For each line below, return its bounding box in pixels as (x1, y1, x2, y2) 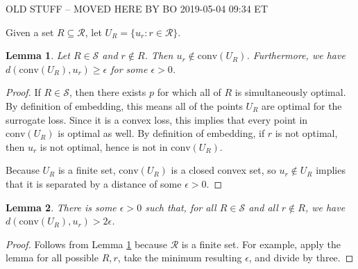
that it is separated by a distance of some (6, 176, 182, 190)
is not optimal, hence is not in (40, 139, 168, 154)
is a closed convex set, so (171, 163, 276, 177)
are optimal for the (262, 98, 342, 113)
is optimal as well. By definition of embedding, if (58, 126, 265, 140)
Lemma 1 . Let (6, 48, 70, 63)
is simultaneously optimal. (235, 85, 346, 99)
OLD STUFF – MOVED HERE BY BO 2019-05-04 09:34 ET (6, 1, 268, 15)
